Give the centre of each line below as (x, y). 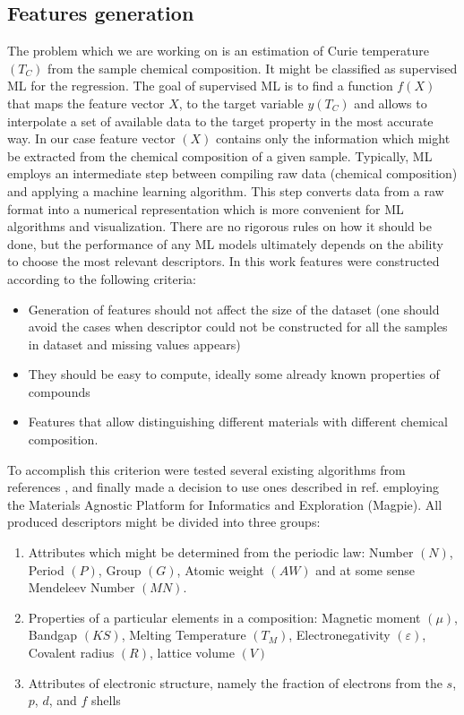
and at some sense (365, 569)
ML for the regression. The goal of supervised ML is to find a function (200, 86)
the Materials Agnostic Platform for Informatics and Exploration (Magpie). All (225, 504)
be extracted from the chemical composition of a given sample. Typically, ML (220, 155)
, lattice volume (192, 653)
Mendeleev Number (82, 587)
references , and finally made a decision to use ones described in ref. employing (223, 487)
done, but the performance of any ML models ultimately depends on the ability (225, 243)
